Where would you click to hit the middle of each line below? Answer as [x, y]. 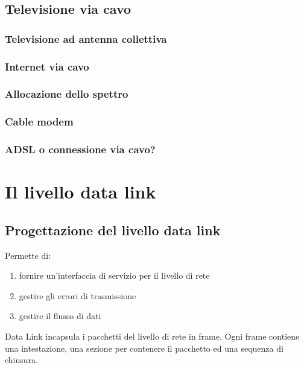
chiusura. [21, 360]
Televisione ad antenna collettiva [86, 38]
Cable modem [39, 122]
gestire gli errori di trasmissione [78, 295]
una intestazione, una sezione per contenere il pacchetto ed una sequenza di [144, 348]
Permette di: [28, 255]
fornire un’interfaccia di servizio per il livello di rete [114, 275]
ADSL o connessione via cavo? [80, 149]
